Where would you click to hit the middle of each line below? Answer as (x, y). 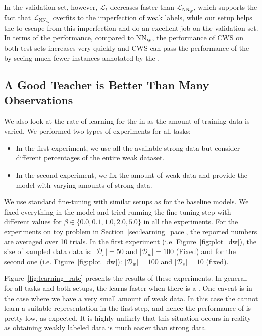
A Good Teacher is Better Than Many (107, 85)
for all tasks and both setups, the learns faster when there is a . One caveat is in (128, 288)
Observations (39, 99)
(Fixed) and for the (206, 251)
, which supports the (225, 7)
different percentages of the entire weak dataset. (90, 158)
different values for (33, 221)
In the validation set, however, (51, 7)
